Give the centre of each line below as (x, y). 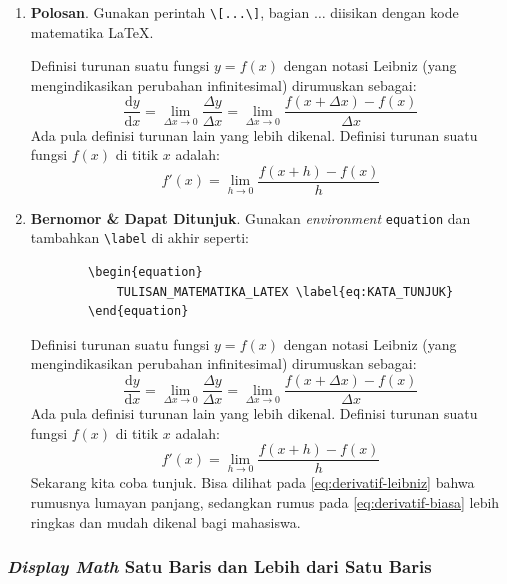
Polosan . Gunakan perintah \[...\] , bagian (170, 12)
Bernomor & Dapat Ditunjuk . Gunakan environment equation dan (250, 217)
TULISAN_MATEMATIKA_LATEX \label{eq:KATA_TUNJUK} (285, 291)
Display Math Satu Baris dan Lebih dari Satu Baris (219, 566)
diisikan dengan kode (394, 12)
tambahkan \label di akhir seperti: (139, 237)
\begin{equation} (145, 272)
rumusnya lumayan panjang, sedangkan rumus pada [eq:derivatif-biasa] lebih (265, 501)
